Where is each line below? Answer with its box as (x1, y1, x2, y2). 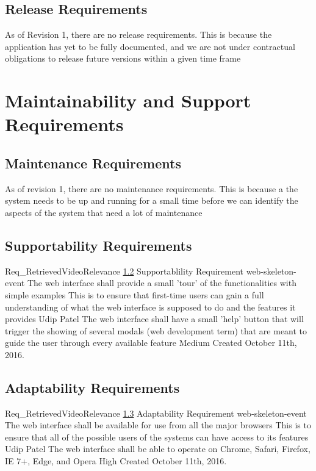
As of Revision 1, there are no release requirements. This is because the (5, 28, 272, 41)
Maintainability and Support (5, 88, 251, 113)
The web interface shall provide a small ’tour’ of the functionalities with (27, 276, 296, 289)
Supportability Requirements (5, 235, 192, 254)
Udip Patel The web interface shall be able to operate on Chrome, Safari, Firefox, (5, 442, 311, 455)
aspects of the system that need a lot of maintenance (5, 206, 203, 218)
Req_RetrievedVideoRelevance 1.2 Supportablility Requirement (5, 264, 243, 277)
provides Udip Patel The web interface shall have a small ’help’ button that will (5, 312, 304, 325)
